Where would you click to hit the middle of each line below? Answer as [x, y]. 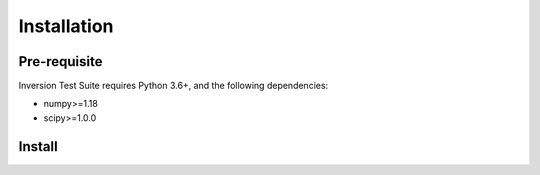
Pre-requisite [60, 61]
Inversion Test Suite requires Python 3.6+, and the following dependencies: [173, 86]
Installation [66, 26]
